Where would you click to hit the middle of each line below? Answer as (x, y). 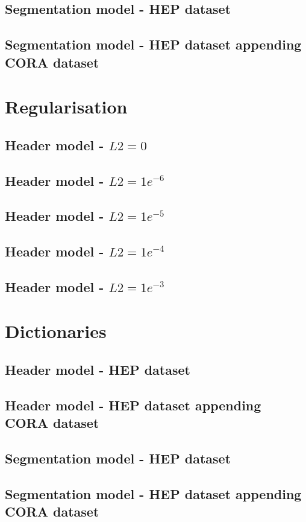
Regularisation (66, 107)
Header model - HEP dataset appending (133, 405)
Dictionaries (56, 331)
